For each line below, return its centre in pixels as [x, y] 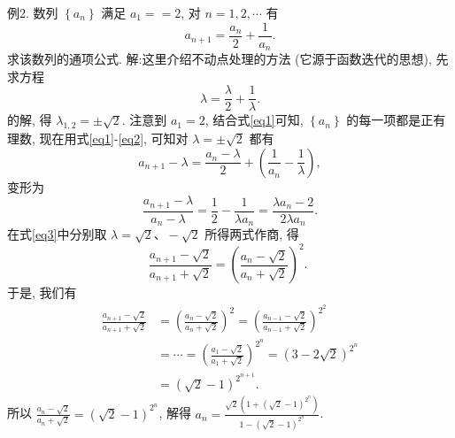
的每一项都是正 [390, 120]
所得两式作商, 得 [252, 234]
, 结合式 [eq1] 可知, [254, 120]
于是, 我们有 [42, 292]
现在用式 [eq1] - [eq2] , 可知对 [114, 138]
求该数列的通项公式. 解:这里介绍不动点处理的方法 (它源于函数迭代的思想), [220, 59]
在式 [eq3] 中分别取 [57, 234]
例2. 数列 [33, 12]
